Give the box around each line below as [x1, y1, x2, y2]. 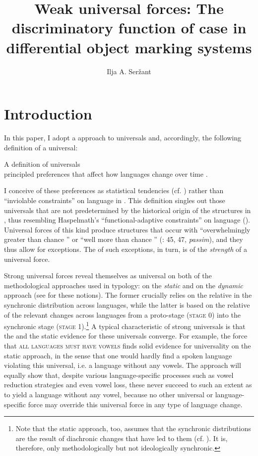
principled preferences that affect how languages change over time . [4, 168, 208, 179]
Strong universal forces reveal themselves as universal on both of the [4, 270, 212, 281]
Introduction [4, 104, 92, 124]
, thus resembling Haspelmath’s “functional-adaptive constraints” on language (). [4, 215, 251, 225]
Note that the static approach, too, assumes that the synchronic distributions [15, 423, 251, 434]
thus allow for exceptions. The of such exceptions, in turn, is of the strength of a [4, 243, 247, 254]
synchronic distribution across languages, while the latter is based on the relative [4, 299, 250, 310]
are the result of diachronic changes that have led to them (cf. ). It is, [15, 433, 228, 443]
